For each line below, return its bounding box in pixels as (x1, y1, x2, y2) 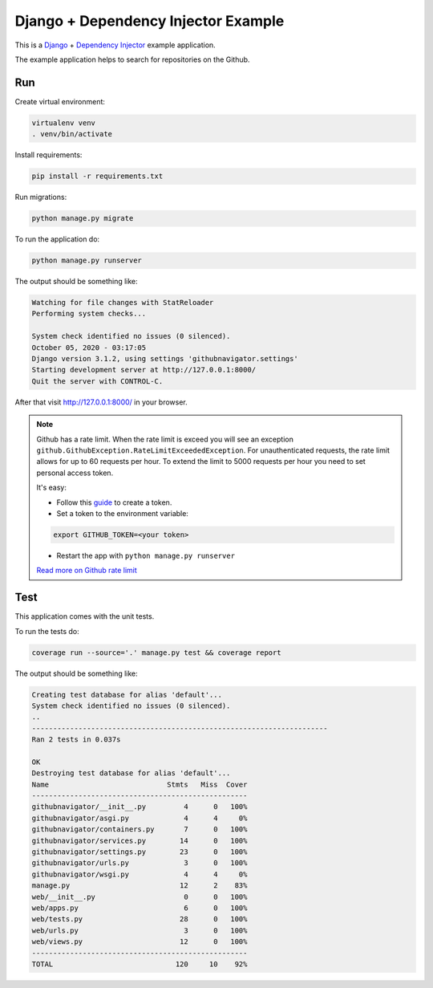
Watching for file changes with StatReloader (31, 298, 214, 307)
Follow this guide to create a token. (56, 498, 172, 507)
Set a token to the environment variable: (56, 508, 188, 518)
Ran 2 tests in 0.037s (31, 735, 121, 744)
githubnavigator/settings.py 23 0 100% (31, 848, 248, 856)
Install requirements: (14, 150, 83, 160)
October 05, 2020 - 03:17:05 (31, 343, 147, 352)
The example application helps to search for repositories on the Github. (14, 55, 250, 64)
